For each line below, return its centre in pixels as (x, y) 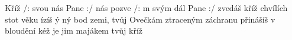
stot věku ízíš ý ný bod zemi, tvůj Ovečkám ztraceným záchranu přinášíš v (140, 19)
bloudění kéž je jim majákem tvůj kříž (74, 30)
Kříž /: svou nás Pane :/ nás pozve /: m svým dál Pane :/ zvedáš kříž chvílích (146, 8)
